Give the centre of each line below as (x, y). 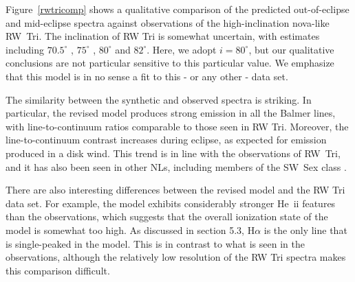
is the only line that (305, 230)
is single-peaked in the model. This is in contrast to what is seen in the (155, 243)
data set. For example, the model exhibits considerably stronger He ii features (171, 203)
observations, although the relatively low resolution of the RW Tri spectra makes (176, 257)
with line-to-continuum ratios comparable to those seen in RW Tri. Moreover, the (177, 126)
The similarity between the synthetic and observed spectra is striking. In (159, 99)
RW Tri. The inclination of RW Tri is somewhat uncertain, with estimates (163, 36)
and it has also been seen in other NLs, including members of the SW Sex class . (176, 166)
